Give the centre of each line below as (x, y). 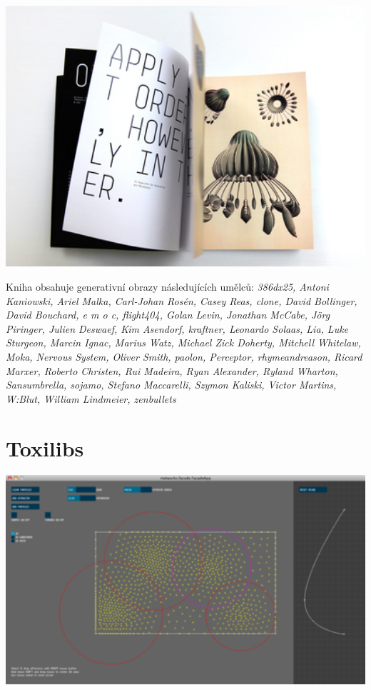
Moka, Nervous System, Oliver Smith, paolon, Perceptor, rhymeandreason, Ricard (184, 356)
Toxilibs (45, 447)
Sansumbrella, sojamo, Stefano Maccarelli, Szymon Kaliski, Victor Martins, (171, 385)
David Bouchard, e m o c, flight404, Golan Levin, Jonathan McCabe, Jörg (168, 315)
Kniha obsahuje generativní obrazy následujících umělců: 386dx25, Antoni (167, 286)
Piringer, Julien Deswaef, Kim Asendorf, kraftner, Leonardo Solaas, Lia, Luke (177, 328)
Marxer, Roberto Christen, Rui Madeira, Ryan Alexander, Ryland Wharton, (172, 370)
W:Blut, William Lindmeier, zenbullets (91, 398)
